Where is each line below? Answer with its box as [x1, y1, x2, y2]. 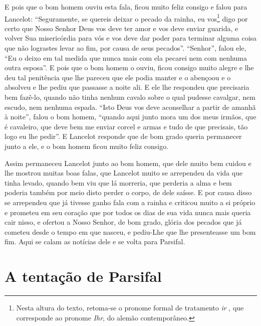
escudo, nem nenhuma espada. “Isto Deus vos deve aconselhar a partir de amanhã [5, 101, 256, 112]
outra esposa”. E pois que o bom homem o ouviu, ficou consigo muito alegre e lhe [5, 62, 254, 73]
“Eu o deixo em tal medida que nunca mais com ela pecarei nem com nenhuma [5, 52, 247, 63]
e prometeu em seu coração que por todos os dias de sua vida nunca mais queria [5, 207, 251, 217]
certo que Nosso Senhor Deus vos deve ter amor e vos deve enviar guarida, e [5, 23, 238, 33]
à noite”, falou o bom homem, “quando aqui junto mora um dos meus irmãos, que [5, 111, 256, 122]
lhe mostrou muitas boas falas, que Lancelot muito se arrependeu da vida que [5, 168, 243, 178]
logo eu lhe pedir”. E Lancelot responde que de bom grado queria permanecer [5, 131, 242, 141]
